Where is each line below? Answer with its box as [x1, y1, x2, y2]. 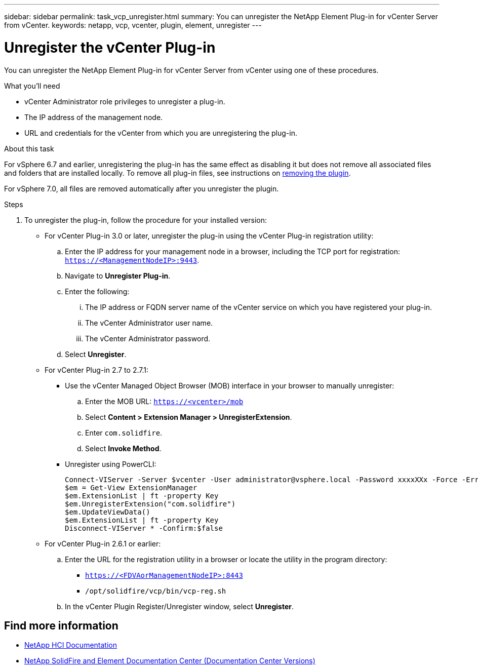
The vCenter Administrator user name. [85, 318, 213, 327]
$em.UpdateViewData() [65, 507, 150, 516]
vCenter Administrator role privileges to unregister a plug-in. [24, 97, 225, 106]
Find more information [4, 619, 118, 632]
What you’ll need [4, 81, 60, 90]
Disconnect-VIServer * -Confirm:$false [65, 524, 223, 532]
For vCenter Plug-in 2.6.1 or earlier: [45, 539, 161, 548]
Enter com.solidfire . [85, 428, 163, 437]
